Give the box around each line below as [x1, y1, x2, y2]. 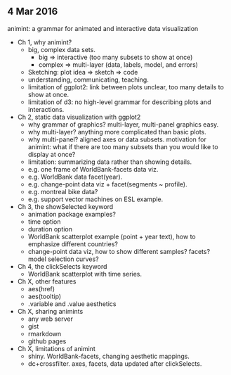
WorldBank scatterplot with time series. [27, 269, 143, 278]
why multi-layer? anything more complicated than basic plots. [27, 127, 207, 136]
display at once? [27, 150, 76, 158]
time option [27, 217, 61, 226]
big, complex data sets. [27, 45, 96, 53]
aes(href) [27, 284, 55, 293]
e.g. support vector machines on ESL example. [27, 195, 164, 203]
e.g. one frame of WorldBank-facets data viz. [27, 165, 159, 173]
